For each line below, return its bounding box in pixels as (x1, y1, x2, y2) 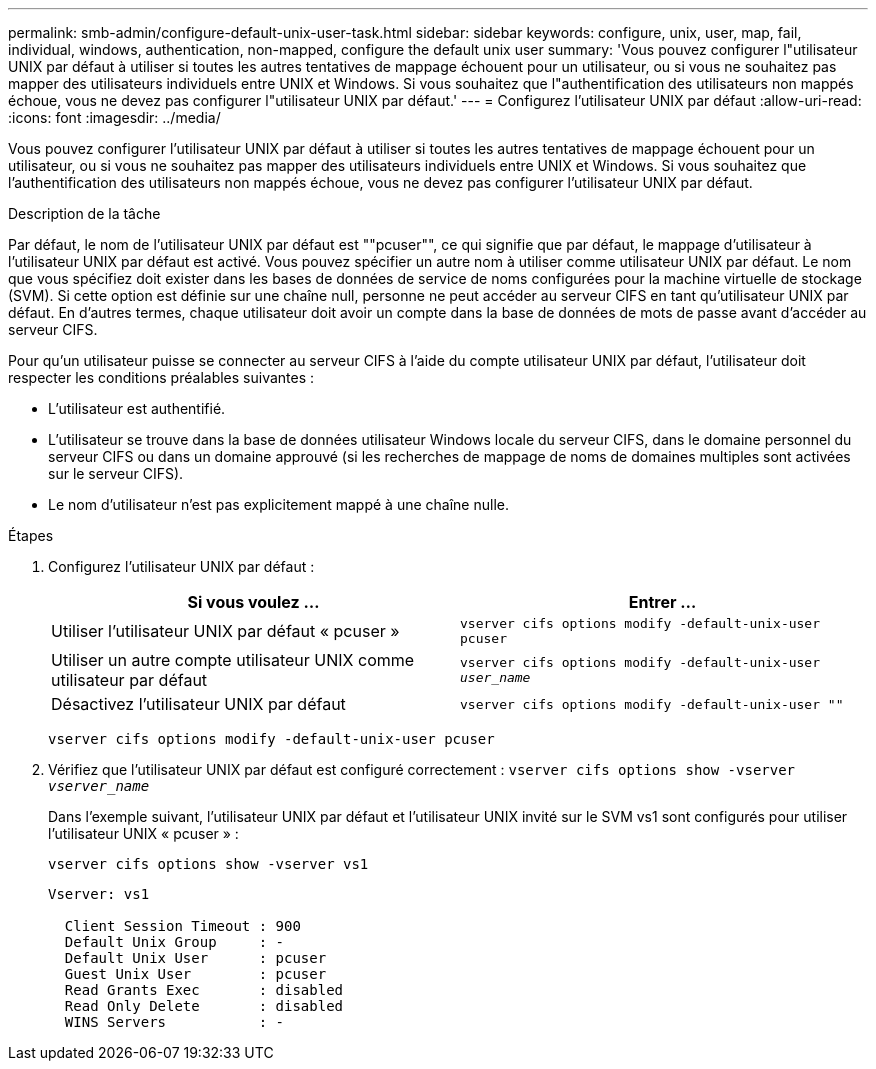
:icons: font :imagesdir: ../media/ (8, 109, 221, 126)
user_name (460, 670, 531, 685)
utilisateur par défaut (51, 670, 208, 690)
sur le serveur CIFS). (48, 465, 184, 482)
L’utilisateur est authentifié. (48, 400, 226, 417)
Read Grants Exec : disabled (64, 982, 344, 998)
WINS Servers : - (64, 1014, 285, 1030)
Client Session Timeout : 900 (64, 918, 301, 934)
